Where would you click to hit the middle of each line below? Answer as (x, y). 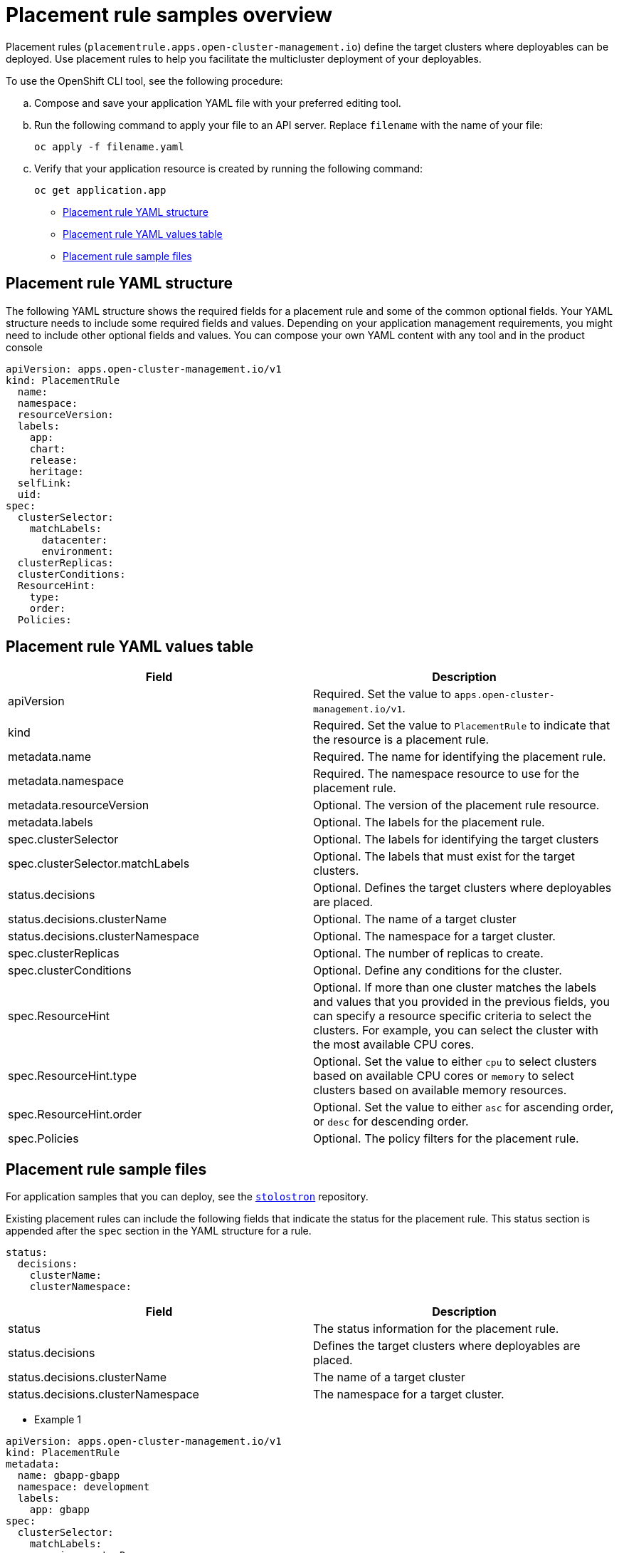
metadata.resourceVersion (79, 805)
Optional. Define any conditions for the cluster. (438, 971)
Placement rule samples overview (169, 15)
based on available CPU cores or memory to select (444, 1076)
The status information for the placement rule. (436, 1329)
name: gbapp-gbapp (69, 1476)
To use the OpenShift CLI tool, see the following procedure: (144, 80)
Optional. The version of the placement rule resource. (456, 805)
